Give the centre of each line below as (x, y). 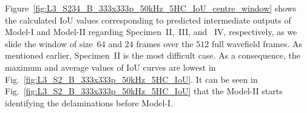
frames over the (165, 43)
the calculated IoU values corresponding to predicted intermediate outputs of (148, 20)
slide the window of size (49, 43)
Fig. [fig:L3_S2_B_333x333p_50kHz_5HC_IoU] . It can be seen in (131, 79)
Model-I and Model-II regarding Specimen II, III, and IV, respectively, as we (151, 32)
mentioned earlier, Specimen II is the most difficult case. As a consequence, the (153, 55)
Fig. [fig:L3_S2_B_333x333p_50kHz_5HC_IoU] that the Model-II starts (144, 91)
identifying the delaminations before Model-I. (89, 102)
